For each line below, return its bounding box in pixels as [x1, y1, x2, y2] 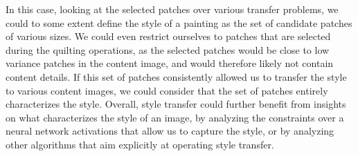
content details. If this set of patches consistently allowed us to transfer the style [6, 69, 347, 84]
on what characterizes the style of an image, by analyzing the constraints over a [6, 110, 344, 124]
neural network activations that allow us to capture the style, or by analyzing [6, 124, 334, 138]
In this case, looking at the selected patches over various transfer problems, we [6, 2, 339, 16]
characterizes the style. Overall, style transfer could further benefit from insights [6, 97, 346, 111]
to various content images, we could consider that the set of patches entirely [6, 83, 328, 97]
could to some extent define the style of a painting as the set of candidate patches [6, 15, 352, 30]
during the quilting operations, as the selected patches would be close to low [6, 42, 330, 57]
